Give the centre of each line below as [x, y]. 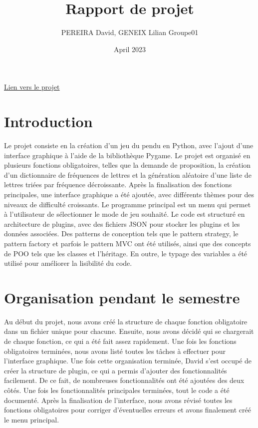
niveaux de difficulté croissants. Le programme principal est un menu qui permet [128, 204]
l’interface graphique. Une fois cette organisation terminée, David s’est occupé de [128, 361]
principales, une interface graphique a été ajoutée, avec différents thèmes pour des [129, 194]
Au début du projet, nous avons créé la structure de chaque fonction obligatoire [126, 321]
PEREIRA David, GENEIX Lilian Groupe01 [130, 32]
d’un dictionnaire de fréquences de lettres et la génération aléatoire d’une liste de [128, 174]
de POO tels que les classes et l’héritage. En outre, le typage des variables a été [126, 253]
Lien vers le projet [32, 87]
